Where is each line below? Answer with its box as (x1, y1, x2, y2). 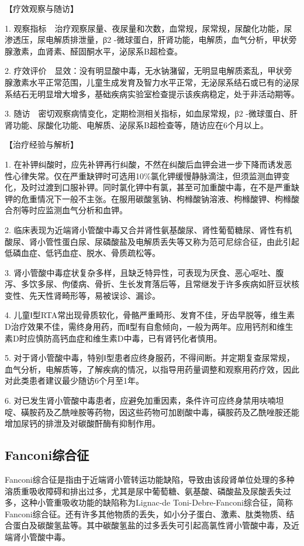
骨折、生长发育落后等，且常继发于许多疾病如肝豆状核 (94, 278, 299, 290)
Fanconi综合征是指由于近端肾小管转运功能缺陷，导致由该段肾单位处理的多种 (5, 473, 295, 486)
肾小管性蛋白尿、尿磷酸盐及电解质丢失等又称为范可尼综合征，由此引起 (29, 235, 299, 247)
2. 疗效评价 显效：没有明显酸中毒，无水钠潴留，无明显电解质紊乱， (5, 64, 268, 77)
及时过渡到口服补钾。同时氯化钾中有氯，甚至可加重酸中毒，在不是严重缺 (20, 181, 299, 193)
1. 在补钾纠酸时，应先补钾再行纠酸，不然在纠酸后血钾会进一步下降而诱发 (5, 158, 284, 170)
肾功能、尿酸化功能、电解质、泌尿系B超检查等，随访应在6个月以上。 (5, 118, 268, 131)
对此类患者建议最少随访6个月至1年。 (5, 374, 144, 387)
